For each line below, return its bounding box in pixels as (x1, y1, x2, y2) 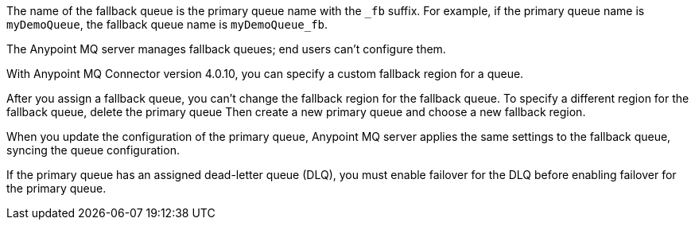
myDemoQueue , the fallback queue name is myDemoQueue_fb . (6, 18, 328, 31)
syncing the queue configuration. (6, 143, 180, 157)
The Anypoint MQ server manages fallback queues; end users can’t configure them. (6, 42, 446, 56)
